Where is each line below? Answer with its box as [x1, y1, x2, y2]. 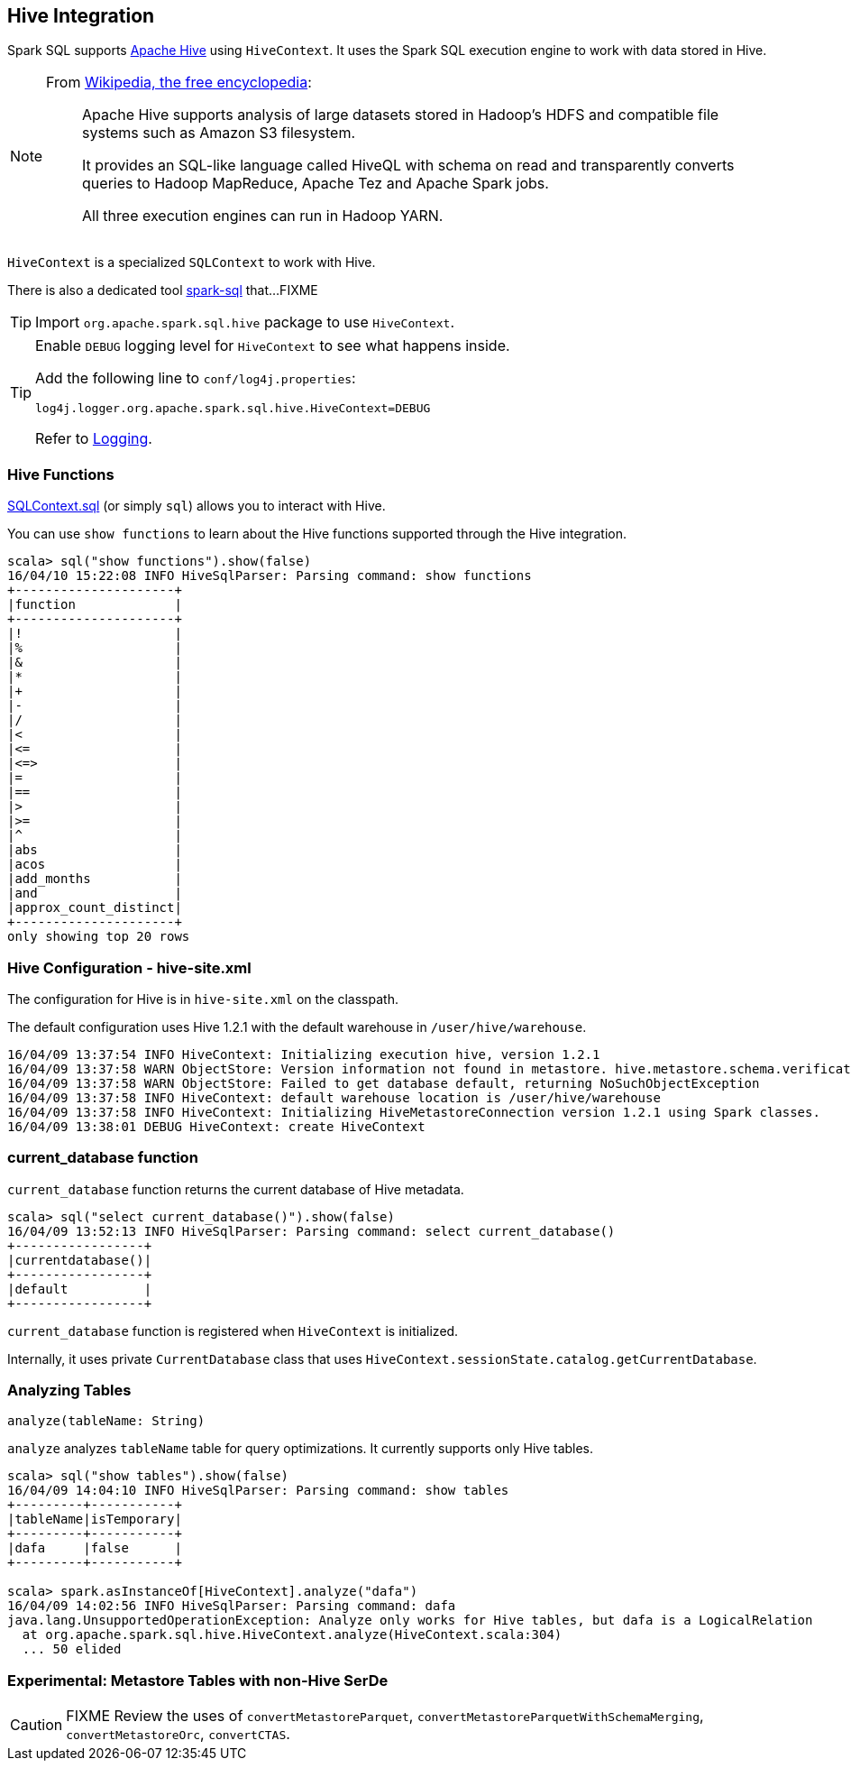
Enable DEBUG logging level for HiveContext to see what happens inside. [35, 336, 510, 355]
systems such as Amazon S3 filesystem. [82, 124, 355, 143]
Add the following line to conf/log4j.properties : [35, 369, 356, 388]
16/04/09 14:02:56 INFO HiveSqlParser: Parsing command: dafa [7, 1598, 456, 1614]
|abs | [7, 843, 182, 858]
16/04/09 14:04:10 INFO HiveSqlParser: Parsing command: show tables [7, 1483, 509, 1498]
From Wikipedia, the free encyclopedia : [46, 73, 312, 92]
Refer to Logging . [35, 429, 152, 448]
